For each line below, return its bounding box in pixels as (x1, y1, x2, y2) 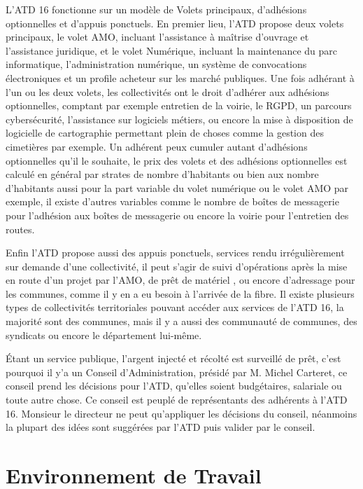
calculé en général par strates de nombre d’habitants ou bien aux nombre (6, 167, 319, 181)
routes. (6, 221, 35, 236)
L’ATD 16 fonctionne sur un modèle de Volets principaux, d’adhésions (6, 2, 307, 16)
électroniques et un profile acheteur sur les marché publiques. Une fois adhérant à (6, 70, 355, 85)
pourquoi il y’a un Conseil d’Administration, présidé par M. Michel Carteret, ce (6, 364, 348, 379)
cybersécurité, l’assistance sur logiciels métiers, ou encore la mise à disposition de (6, 111, 353, 126)
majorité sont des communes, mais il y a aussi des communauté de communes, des (6, 314, 357, 329)
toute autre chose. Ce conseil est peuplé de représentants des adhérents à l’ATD (6, 392, 348, 407)
